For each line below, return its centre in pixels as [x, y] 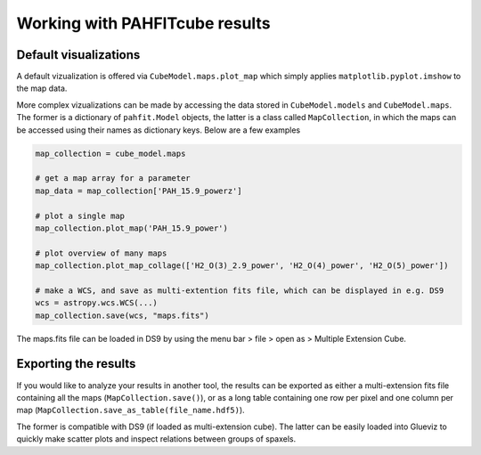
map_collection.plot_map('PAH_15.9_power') [132, 228]
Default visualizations [78, 55]
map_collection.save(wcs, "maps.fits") [122, 315]
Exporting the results [76, 364]
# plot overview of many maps [101, 253]
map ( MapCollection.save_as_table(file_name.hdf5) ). [130, 410]
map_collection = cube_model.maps [110, 153]
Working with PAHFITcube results [143, 23]
